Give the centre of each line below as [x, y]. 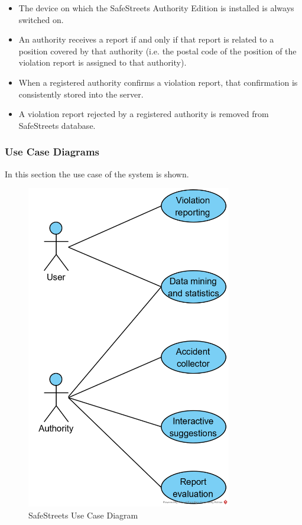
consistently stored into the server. [81, 94]
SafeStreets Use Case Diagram [83, 515]
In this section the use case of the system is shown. [97, 174]
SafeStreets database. [57, 125]
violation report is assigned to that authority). [103, 62]
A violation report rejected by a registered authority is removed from [144, 114]
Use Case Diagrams [52, 152]
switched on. [41, 19]
